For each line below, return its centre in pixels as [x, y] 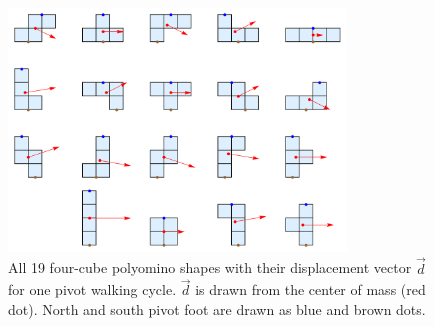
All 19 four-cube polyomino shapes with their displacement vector [210, 267]
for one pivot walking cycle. [92, 289]
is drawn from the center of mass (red [310, 289]
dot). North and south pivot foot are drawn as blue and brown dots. [217, 309]
